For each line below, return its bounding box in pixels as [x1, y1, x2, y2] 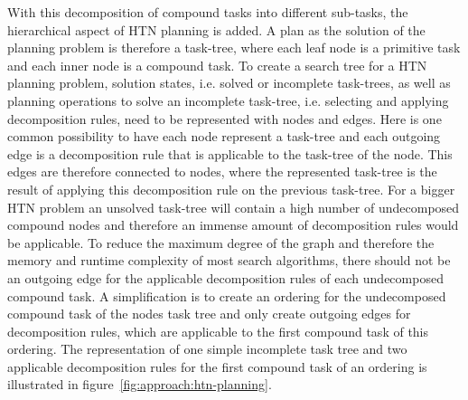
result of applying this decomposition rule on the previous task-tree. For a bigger [7, 179, 455, 198]
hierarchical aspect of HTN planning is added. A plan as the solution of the [7, 20, 426, 39]
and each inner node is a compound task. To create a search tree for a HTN [7, 55, 427, 74]
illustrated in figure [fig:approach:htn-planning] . [7, 375, 272, 394]
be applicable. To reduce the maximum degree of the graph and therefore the [7, 233, 435, 252]
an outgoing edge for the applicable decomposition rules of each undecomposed [7, 268, 444, 287]
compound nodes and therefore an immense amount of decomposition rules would [7, 215, 459, 234]
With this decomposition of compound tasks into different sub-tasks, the [7, 3, 408, 21]
